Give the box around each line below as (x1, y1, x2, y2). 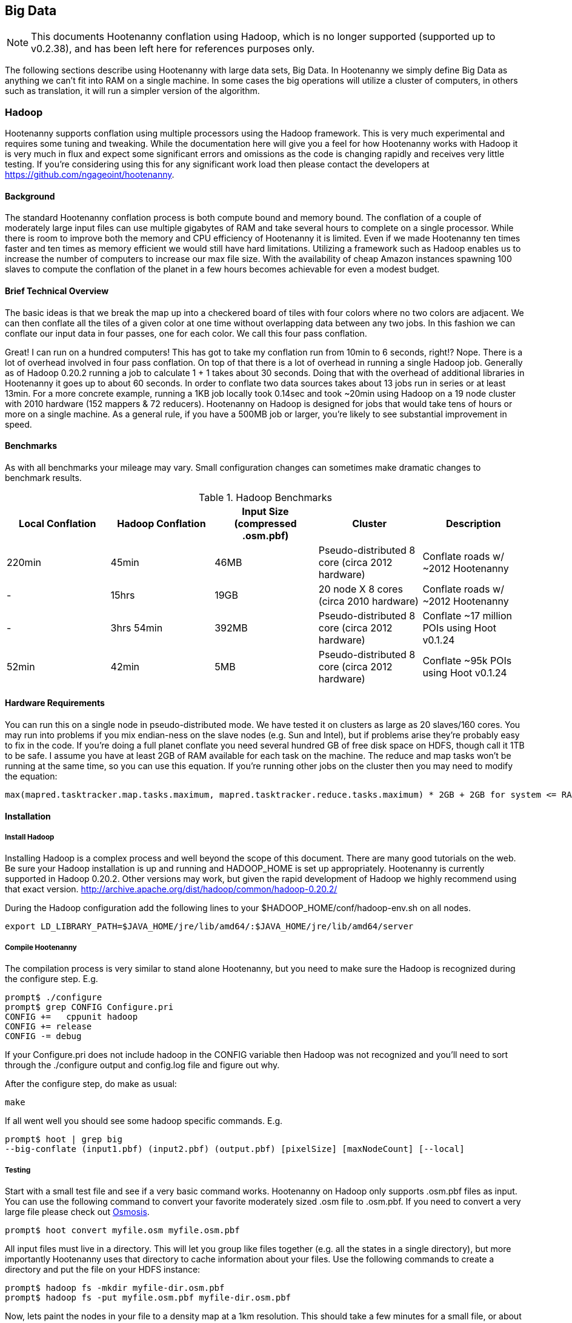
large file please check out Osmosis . (5, 1207, 150, 1217)
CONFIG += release (5, 1022, 92, 1032)
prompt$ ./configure (5, 992, 102, 1003)
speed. (5, 419, 32, 429)
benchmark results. (5, 472, 82, 483)
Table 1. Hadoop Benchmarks (199, 491, 332, 503)
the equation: (5, 771, 58, 782)
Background (5, 190, 55, 201)
